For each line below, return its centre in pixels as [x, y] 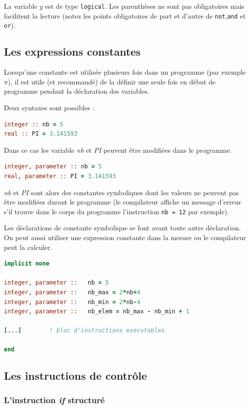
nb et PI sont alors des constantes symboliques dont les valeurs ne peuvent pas [122, 192]
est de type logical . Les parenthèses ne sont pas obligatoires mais [145, 6]
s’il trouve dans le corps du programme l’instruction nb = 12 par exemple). [116, 211]
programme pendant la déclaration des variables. [77, 91]
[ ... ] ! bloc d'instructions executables [84, 331]
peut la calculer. [28, 247]
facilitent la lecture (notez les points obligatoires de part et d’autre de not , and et [125, 15]
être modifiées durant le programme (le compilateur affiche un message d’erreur [123, 202]
